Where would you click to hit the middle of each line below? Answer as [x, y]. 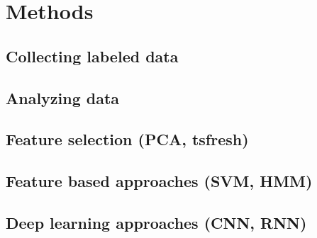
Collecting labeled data [92, 56]
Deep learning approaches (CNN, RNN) [156, 222]
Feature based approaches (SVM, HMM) [159, 181]
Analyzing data [63, 97]
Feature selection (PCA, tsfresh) [127, 139]
